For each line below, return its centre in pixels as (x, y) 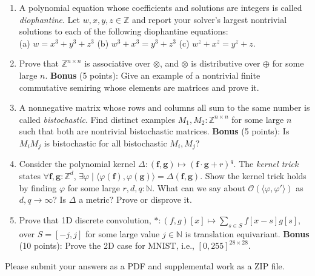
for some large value (123, 233)
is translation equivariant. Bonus (247, 233)
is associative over (118, 63)
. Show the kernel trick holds (253, 175)
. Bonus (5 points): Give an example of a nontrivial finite (153, 75)
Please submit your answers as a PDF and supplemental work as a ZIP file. (145, 265)
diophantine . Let (49, 19)
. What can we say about (199, 187)
